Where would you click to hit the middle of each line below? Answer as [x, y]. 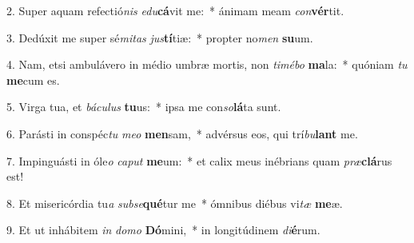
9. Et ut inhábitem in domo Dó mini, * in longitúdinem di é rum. [163, 230]
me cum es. [33, 80]
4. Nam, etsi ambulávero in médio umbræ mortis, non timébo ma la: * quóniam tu [207, 64]
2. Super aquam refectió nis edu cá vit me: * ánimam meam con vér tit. [175, 10]
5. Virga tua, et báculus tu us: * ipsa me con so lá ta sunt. [144, 107]
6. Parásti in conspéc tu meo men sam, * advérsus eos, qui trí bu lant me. [182, 133]
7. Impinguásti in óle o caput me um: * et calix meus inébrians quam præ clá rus [199, 160]
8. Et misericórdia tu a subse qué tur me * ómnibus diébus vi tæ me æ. [175, 203]
